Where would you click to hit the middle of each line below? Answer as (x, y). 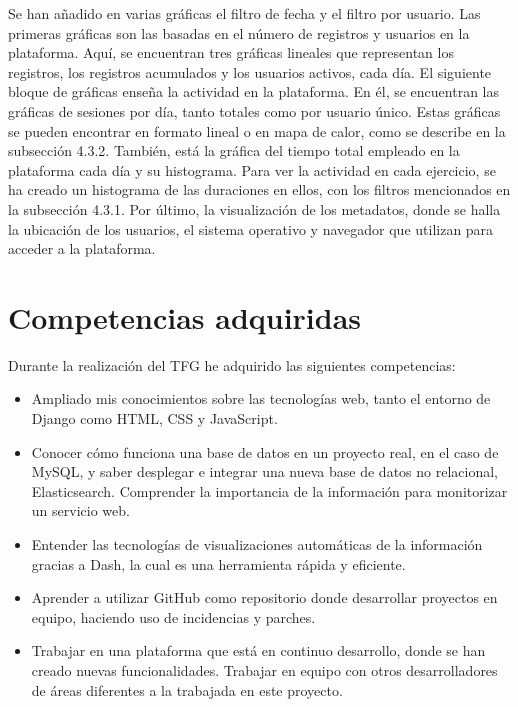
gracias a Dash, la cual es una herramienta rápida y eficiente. (218, 563)
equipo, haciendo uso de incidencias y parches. (173, 616)
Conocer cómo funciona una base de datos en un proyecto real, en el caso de (265, 451)
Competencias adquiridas (185, 316)
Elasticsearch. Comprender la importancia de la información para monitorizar (269, 490)
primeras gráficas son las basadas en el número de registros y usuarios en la (239, 32)
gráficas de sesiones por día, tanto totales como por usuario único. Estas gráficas (254, 110)
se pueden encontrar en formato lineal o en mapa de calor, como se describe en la (257, 130)
